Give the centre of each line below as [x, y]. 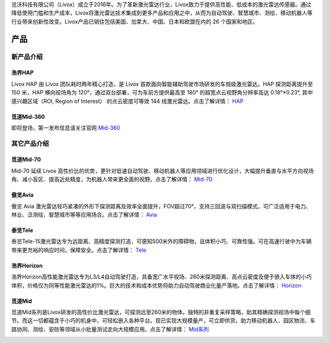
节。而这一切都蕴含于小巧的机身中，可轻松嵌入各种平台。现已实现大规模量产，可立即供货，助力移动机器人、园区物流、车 [163, 320]
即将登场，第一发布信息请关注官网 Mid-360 [65, 127]
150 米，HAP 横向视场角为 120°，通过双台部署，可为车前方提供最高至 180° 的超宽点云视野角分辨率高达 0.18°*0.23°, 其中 [162, 93]
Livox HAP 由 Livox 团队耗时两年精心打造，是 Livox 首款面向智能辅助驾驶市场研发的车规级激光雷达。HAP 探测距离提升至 [162, 84]
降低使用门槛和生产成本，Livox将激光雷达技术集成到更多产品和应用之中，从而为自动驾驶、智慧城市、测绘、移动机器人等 [162, 13]
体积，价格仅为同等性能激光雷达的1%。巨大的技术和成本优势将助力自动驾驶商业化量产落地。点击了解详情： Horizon [156, 285]
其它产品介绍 [30, 143]
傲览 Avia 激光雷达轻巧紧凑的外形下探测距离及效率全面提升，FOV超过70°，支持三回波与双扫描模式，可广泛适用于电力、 [161, 206]
